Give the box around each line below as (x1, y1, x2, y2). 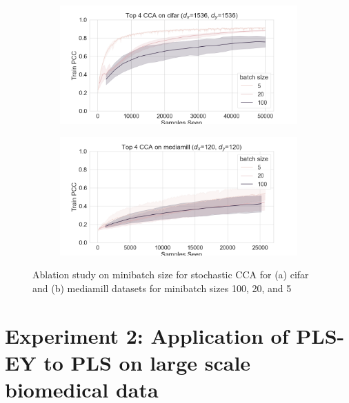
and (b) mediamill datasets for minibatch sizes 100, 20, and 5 (32, 280, 292, 295)
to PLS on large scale (43, 348, 251, 376)
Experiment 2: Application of (5, 321, 289, 349)
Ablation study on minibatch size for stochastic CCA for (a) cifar (32, 267, 309, 282)
